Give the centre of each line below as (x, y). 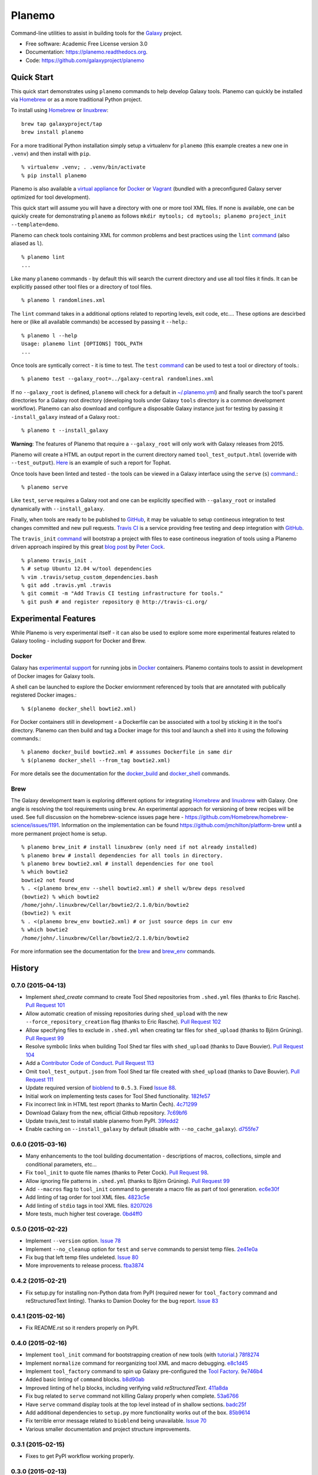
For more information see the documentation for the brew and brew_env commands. (113, 951)
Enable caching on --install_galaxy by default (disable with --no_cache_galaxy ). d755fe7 (142, 1129)
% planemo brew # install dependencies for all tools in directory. (122, 855)
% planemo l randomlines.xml (63, 300)
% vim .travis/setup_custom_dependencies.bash (90, 577)
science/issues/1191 (35, 825)
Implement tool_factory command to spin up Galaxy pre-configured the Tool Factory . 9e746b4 (144, 1371)
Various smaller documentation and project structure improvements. (108, 1429)
